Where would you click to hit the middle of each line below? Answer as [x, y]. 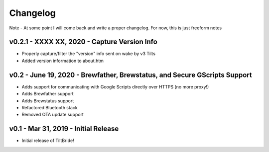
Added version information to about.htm [63, 61]
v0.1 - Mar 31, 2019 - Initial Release [64, 129]
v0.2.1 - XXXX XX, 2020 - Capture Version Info [83, 42]
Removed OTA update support [53, 115]
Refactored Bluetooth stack [50, 107]
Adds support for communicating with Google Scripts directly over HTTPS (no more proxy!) [115, 86]
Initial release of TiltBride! [48, 141]
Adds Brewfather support [48, 94]
